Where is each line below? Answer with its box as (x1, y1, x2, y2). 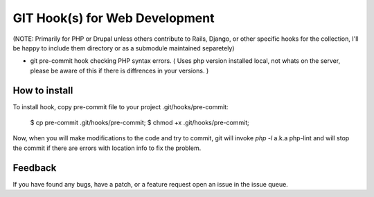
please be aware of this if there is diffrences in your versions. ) (30, 66, 209, 75)
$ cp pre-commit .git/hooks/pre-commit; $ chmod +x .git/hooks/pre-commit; (30, 118, 249, 127)
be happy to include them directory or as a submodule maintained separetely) (12, 44, 235, 52)
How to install (12, 84, 73, 96)
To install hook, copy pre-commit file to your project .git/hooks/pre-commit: (12, 102, 229, 111)
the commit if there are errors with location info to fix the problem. (12, 144, 202, 152)
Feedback (12, 162, 57, 173)
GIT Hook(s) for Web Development (12, 10, 215, 26)
